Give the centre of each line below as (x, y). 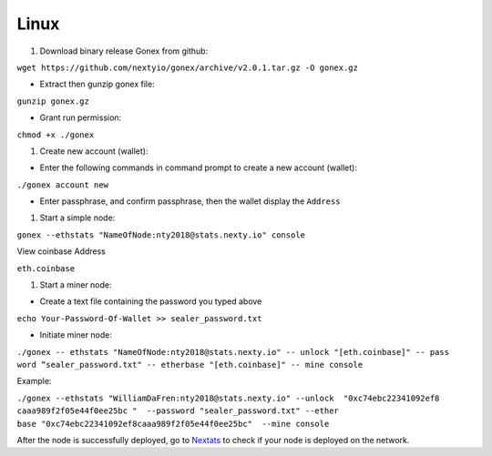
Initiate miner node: (76, 335)
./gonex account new (63, 185)
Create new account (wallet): (94, 151)
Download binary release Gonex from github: (124, 51)
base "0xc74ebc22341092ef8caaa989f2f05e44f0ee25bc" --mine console (173, 424)
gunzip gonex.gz (53, 101)
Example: (34, 381)
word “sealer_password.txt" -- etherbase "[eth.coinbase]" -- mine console (190, 365)
